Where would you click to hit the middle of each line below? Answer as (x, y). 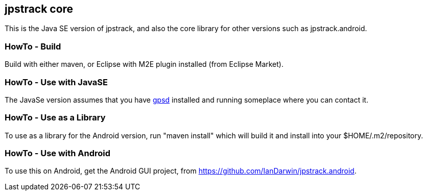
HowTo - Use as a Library (55, 118)
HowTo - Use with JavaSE (56, 82)
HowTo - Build (33, 46)
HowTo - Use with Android (58, 153)
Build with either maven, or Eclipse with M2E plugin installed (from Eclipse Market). (144, 64)
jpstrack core (39, 9)
